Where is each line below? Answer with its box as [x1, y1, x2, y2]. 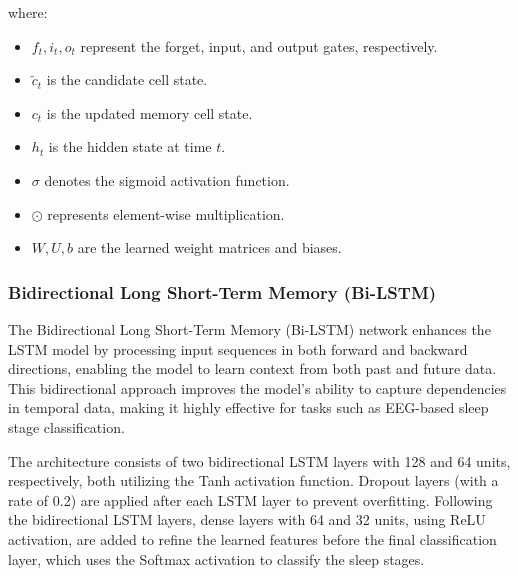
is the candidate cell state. [46, 69, 208, 90]
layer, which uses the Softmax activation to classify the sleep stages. [8, 548, 425, 569]
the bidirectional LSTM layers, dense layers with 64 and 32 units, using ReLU [8, 509, 486, 530]
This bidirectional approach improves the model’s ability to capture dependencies [8, 377, 507, 398]
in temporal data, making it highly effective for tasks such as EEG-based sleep [8, 397, 489, 418]
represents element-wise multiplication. [47, 203, 285, 224]
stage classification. [8, 416, 125, 437]
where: [8, 2, 48, 22]
